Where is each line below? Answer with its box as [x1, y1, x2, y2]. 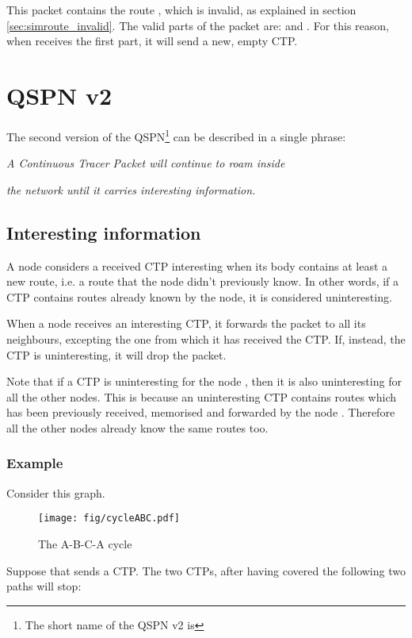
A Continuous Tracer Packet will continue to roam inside [6, 155, 285, 171]
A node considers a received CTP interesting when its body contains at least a [6, 257, 388, 274]
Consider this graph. [6, 484, 105, 501]
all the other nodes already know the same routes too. [6, 419, 269, 436]
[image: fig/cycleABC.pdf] [38, 513, 180, 525]
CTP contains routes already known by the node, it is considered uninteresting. [6, 288, 392, 305]
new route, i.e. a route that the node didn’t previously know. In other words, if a [6, 273, 399, 290]
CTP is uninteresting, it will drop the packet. [6, 346, 227, 363]
